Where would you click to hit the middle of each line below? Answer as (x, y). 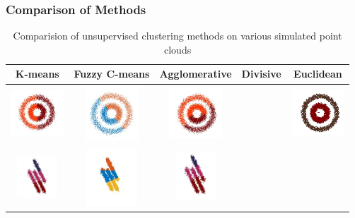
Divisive (261, 74)
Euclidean (318, 74)
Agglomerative (196, 74)
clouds (178, 49)
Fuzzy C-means (112, 74)
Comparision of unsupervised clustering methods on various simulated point (177, 36)
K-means (37, 74)
